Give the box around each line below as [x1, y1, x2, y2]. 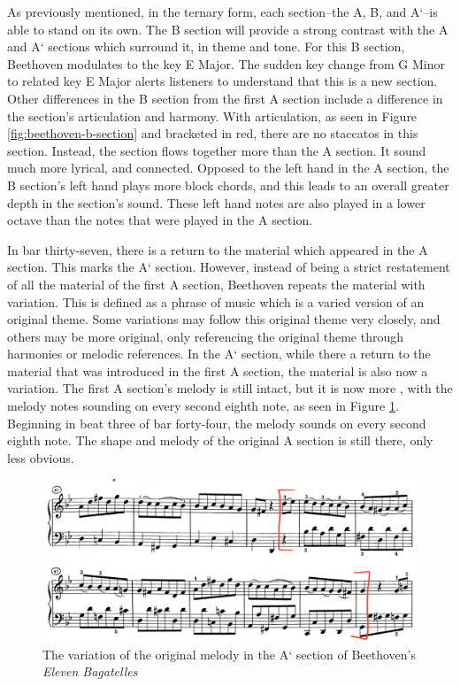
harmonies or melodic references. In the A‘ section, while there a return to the [7, 344, 431, 363]
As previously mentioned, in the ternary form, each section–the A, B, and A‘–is [7, 3, 438, 20]
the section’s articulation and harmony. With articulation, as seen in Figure [7, 106, 418, 125]
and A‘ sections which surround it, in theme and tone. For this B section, [7, 37, 405, 56]
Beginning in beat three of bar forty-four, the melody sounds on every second [7, 413, 426, 432]
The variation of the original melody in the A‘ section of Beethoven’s [42, 644, 416, 663]
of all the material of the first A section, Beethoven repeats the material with [7, 274, 425, 293]
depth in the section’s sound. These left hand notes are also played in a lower [7, 193, 425, 212]
